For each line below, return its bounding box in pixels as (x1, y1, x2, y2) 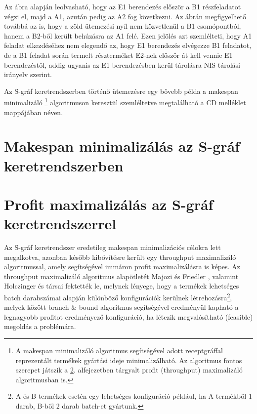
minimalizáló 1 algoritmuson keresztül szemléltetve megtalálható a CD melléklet (4, 96, 246, 107)
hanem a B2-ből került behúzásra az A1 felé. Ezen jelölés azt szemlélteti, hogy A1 (4, 30, 252, 41)
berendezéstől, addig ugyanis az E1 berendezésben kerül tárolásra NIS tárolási (4, 59, 240, 70)
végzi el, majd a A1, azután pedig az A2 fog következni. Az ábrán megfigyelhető (4, 11, 246, 21)
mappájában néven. (4, 107, 63, 117)
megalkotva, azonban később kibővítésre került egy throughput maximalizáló (4, 251, 236, 262)
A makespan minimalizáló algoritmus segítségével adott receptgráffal (15, 345, 223, 356)
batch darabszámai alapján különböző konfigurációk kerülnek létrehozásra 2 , (4, 291, 232, 302)
